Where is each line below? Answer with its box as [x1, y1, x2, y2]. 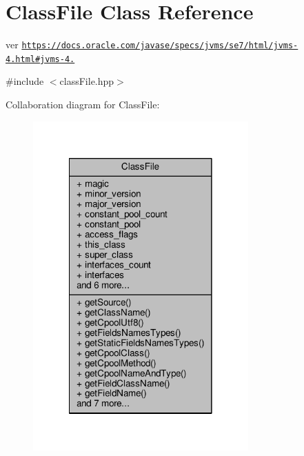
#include [6, 74, 44, 88]
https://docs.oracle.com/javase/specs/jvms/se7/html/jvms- [21, 41, 298, 51]
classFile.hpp [59, 74, 114, 88]
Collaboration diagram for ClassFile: [6, 97, 160, 112]
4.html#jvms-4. [6, 54, 75, 64]
